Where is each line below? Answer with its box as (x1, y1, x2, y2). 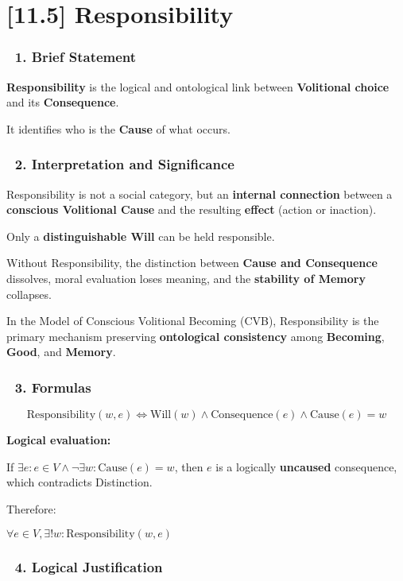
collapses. (6, 285, 52, 302)
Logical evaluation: (6, 432, 111, 448)
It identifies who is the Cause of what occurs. (6, 120, 231, 137)
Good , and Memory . (6, 343, 116, 360)
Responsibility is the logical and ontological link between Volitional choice (6, 78, 389, 95)
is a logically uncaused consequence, (215, 458, 397, 474)
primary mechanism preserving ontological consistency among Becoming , (6, 327, 385, 344)
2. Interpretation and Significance (14, 154, 234, 174)
